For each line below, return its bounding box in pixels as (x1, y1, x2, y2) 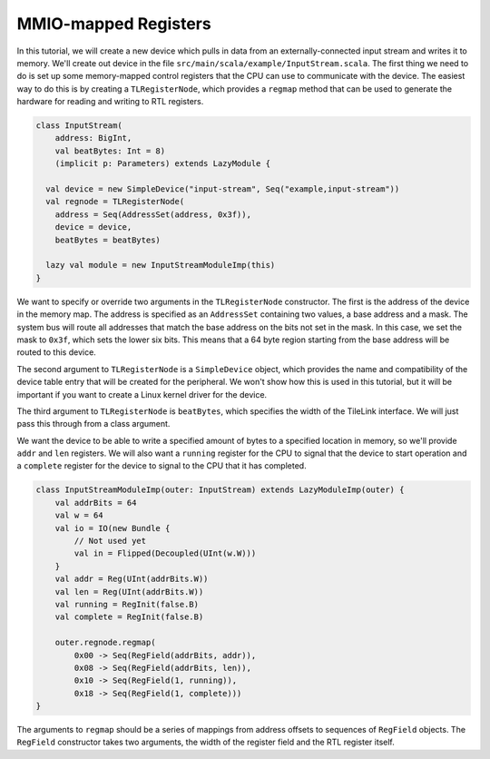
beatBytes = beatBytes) (54, 234, 161, 245)
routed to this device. (16, 347, 97, 358)
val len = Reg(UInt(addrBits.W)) (54, 586, 204, 596)
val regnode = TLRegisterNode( (45, 196, 185, 207)
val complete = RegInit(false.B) (54, 612, 204, 622)
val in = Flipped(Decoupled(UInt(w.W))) (73, 548, 257, 558)
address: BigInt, (54, 133, 132, 143)
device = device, (54, 222, 132, 232)
